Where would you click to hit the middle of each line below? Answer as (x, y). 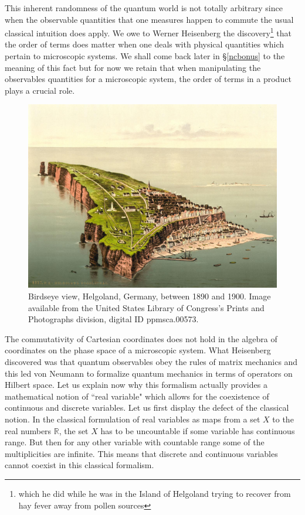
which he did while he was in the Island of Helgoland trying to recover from (155, 493)
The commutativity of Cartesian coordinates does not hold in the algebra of (141, 338)
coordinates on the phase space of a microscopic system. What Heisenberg (138, 350)
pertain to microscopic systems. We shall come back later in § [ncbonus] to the (145, 56)
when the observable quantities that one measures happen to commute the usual (149, 19)
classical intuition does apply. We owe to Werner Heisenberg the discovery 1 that (148, 32)
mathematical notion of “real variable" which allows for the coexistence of (137, 396)
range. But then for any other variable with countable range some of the (135, 442)
